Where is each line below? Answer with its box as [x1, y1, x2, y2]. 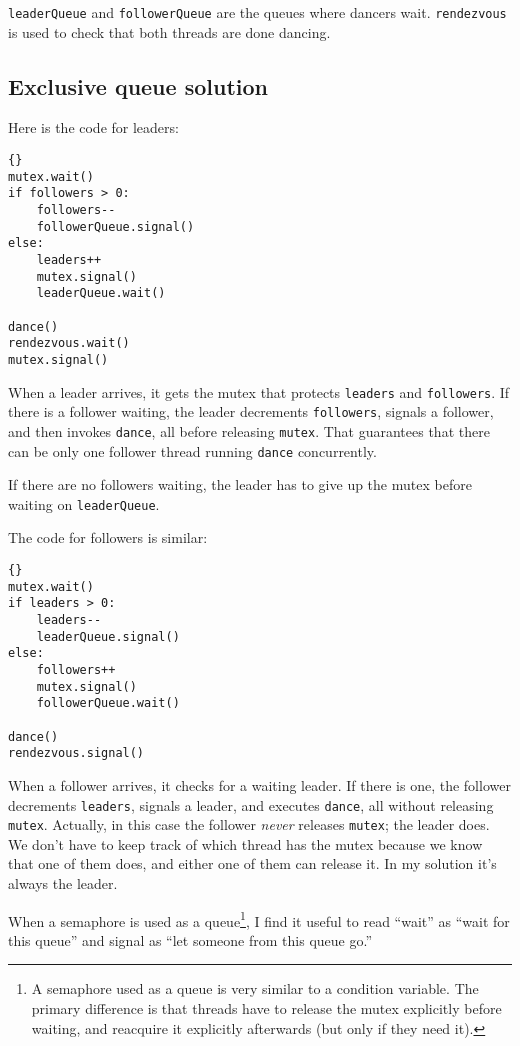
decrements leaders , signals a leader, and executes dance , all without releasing [8, 794, 494, 815]
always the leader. [8, 873, 118, 894]
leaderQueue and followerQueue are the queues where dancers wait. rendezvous [8, 2, 507, 22]
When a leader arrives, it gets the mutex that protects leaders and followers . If [8, 381, 510, 402]
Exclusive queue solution [8, 70, 268, 101]
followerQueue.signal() [36, 219, 195, 234]
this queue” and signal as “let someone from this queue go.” [8, 929, 372, 950]
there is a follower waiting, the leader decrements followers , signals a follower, [8, 401, 494, 422]
